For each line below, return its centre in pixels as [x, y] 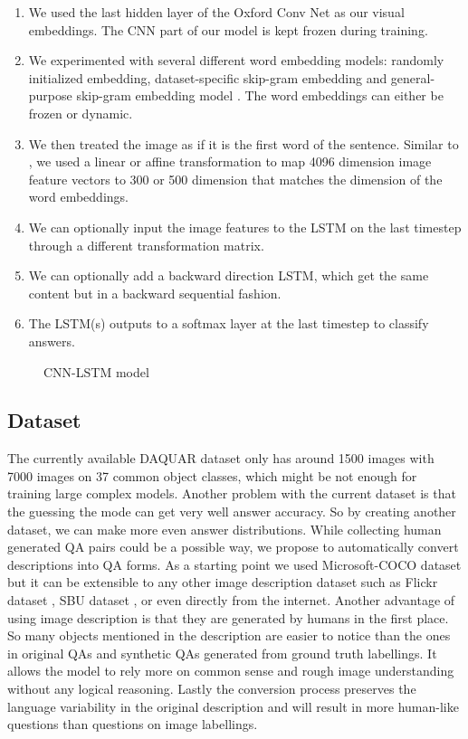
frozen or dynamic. [81, 113]
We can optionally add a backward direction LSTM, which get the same [229, 275]
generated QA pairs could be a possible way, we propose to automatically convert [233, 547]
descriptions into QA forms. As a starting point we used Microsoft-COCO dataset [234, 564]
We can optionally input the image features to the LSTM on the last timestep [245, 227]
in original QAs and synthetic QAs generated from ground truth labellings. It [222, 653]
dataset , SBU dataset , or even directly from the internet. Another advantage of [231, 600]
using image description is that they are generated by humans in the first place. [228, 617]
